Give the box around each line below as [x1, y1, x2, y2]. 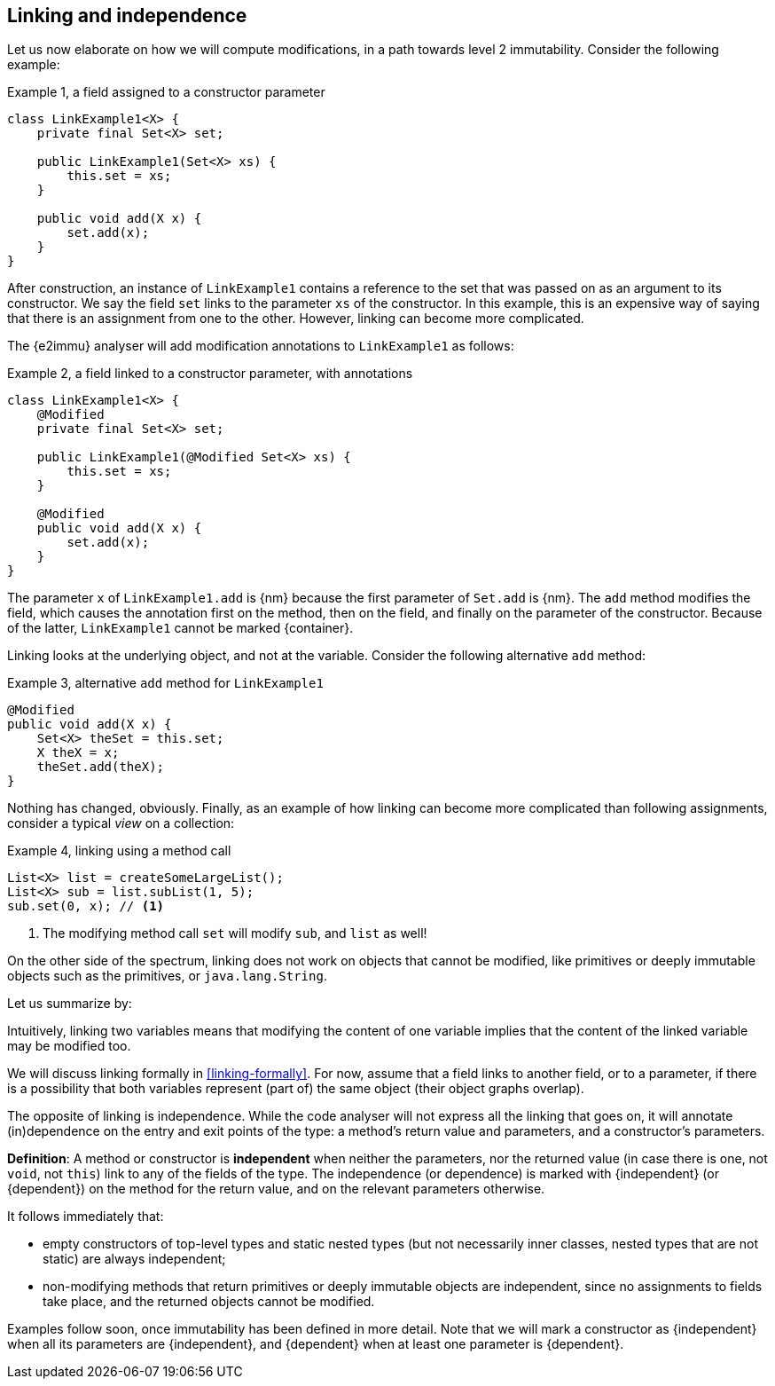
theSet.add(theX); [36, 760, 165, 775]
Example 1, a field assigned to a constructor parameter [7, 84, 325, 100]
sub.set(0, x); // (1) [7, 899, 165, 914]
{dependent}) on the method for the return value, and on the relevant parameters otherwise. [7, 1181, 545, 1197]
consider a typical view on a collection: [7, 815, 235, 831]
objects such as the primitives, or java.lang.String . [7, 968, 327, 984]
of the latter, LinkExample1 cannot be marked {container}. [7, 620, 354, 636]
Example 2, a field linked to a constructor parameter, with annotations [7, 366, 413, 382]
